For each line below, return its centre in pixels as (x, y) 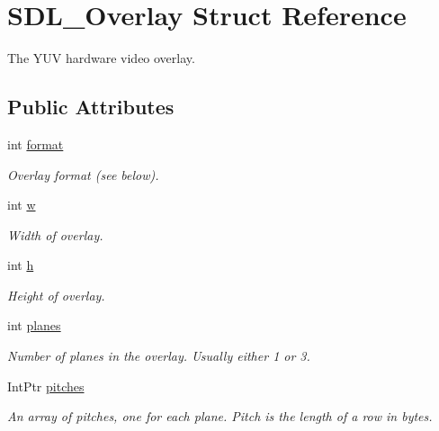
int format (36, 144)
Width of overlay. (55, 234)
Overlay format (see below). (83, 174)
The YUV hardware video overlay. (101, 58)
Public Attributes (91, 107)
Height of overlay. (56, 295)
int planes (34, 325)
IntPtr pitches (46, 386)
